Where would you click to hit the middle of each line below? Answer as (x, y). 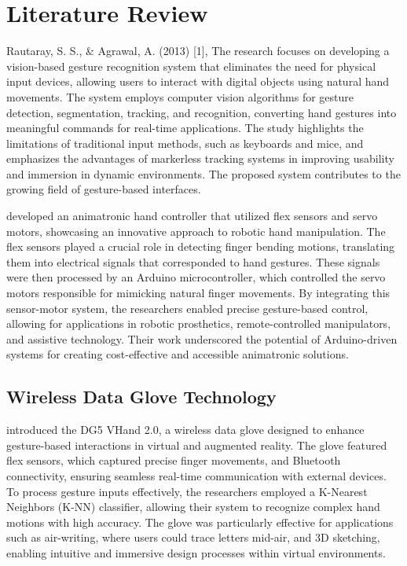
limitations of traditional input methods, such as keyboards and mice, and (185, 143)
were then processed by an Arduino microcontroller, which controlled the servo (196, 277)
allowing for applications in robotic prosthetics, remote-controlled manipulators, (199, 323)
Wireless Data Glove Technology (141, 397)
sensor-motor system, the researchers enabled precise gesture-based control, (187, 308)
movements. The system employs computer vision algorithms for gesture (180, 96)
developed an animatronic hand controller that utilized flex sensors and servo (192, 216)
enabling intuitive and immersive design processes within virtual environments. (196, 552)
